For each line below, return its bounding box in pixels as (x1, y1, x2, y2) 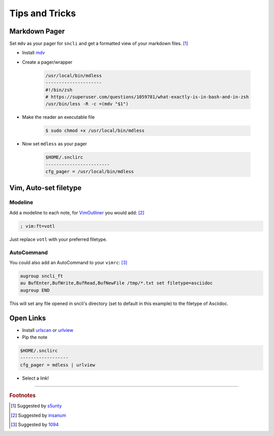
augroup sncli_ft (20, 273, 63, 279)
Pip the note (22, 334, 48, 340)
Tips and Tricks (9, 8, 76, 19)
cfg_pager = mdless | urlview (20, 362, 95, 368)
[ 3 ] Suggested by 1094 (11, 422, 59, 428)
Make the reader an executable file (22, 114, 95, 120)
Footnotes (9, 392, 36, 399)
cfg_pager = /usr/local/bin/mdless (45, 169, 134, 175)
